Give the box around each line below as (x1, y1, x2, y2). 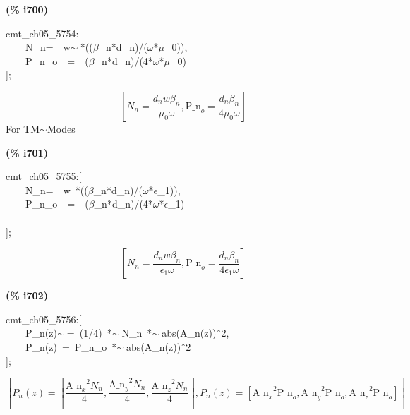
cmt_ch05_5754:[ (6, 25, 82, 40)
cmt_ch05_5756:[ (6, 311, 82, 326)
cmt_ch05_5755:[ (6, 169, 82, 184)
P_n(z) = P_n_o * (25, 339, 117, 354)
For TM (6, 121, 40, 136)
